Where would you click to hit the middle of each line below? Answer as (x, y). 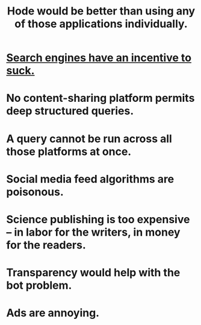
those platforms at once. (69, 151)
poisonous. (35, 192)
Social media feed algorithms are (90, 179)
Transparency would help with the (93, 273)
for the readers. (46, 245)
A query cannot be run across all (89, 138)
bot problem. (39, 286)
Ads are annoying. (53, 313)
